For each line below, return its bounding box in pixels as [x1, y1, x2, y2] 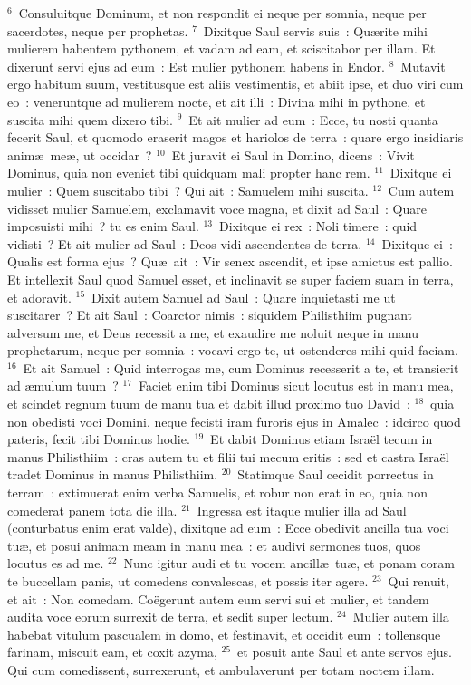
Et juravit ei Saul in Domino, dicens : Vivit [171, 145, 415, 164]
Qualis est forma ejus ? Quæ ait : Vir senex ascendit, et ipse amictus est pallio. [7, 252, 453, 271]
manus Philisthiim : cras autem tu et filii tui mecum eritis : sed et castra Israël [7, 447, 449, 466]
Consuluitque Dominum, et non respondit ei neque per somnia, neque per [18, 4, 427, 22]
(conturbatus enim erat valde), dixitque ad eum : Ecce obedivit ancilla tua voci [7, 518, 449, 537]
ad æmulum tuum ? [7, 376, 119, 395]
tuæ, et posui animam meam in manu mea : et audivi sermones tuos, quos [7, 535, 421, 555]
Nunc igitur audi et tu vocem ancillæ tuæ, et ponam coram [123, 554, 455, 573]
